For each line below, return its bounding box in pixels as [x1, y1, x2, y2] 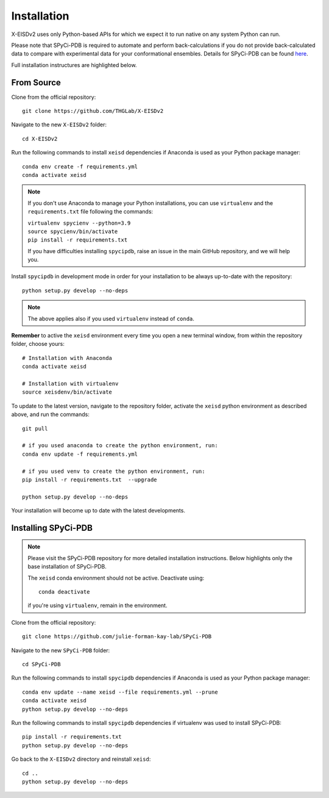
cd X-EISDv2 [22, 135, 58, 142]
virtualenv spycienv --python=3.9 [27, 220, 131, 226]
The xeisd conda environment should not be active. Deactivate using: [27, 574, 204, 581]
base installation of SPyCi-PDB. [27, 563, 107, 570]
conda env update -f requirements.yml [22, 450, 138, 458]
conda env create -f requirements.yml [22, 163, 138, 170]
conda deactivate [38, 589, 90, 595]
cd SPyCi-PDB [22, 661, 61, 667]
